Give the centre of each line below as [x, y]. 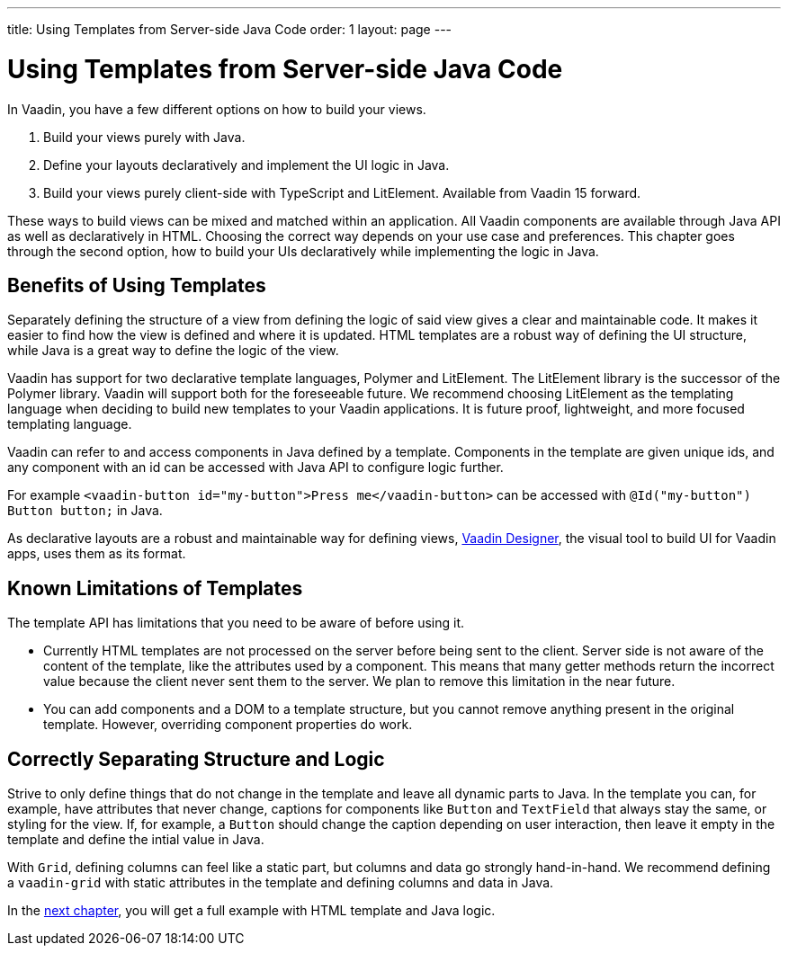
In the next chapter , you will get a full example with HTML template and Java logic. [251, 911]
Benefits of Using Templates [137, 285]
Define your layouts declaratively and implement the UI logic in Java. [246, 165]
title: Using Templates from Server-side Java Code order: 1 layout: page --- [230, 29]
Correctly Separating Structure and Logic [196, 759]
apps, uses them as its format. [97, 554]
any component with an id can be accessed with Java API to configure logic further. [255, 468]
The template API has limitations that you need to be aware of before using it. [236, 623]
